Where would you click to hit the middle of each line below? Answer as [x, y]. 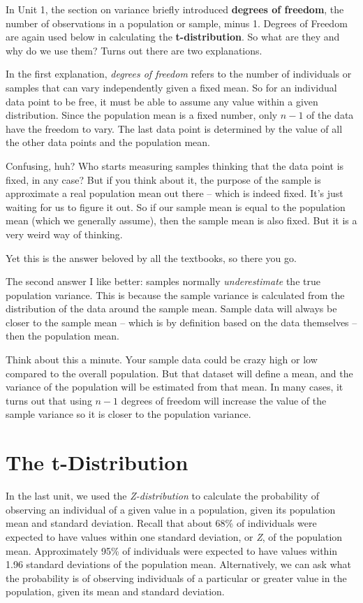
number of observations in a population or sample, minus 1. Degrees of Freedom [177, 23]
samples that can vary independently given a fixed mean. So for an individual [171, 87]
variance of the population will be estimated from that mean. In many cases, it [175, 387]
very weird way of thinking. [64, 234]
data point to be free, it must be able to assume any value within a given [162, 101]
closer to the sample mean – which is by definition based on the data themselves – [181, 322]
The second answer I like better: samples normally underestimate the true [163, 281]
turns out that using [49, 400]
